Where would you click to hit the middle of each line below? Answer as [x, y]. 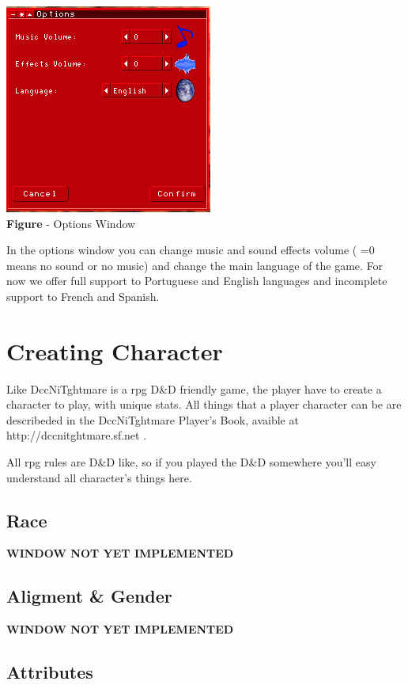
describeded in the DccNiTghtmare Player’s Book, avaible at [153, 419]
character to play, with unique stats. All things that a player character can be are [204, 404]
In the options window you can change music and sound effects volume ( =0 [191, 250]
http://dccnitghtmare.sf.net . [77, 435]
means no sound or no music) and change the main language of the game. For [195, 265]
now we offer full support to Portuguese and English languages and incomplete [197, 281]
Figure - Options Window [71, 223]
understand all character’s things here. [99, 477]
